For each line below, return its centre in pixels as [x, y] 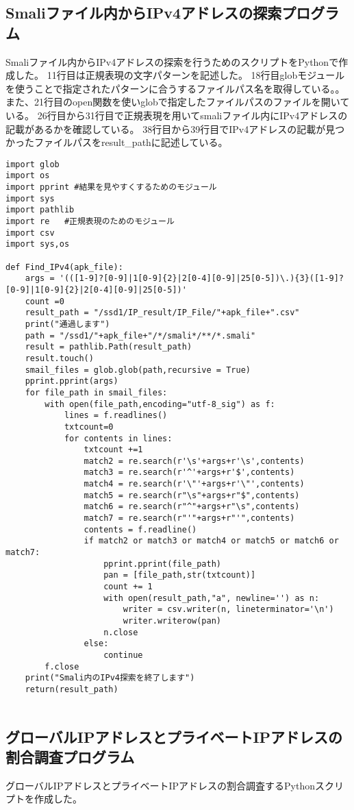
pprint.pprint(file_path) [162, 564]
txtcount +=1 [113, 450]
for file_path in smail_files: [96, 392]
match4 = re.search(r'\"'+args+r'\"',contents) [194, 484]
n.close [121, 632]
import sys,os [38, 244]
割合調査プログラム [70, 757]
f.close [62, 666]
